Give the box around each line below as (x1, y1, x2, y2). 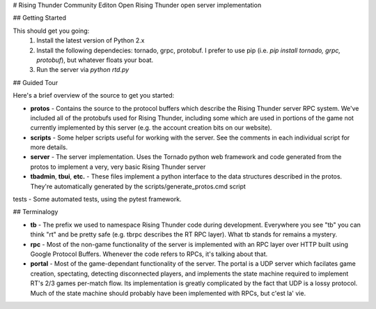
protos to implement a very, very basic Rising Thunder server (30, 163, 206, 171)
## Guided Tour (13, 78, 58, 86)
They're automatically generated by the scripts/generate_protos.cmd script (30, 182, 246, 190)
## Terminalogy (13, 208, 58, 216)
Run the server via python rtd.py (36, 66, 130, 74)
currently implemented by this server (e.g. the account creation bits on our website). (30, 123, 272, 132)
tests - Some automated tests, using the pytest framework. (13, 195, 182, 204)
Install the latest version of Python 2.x (36, 36, 145, 45)
